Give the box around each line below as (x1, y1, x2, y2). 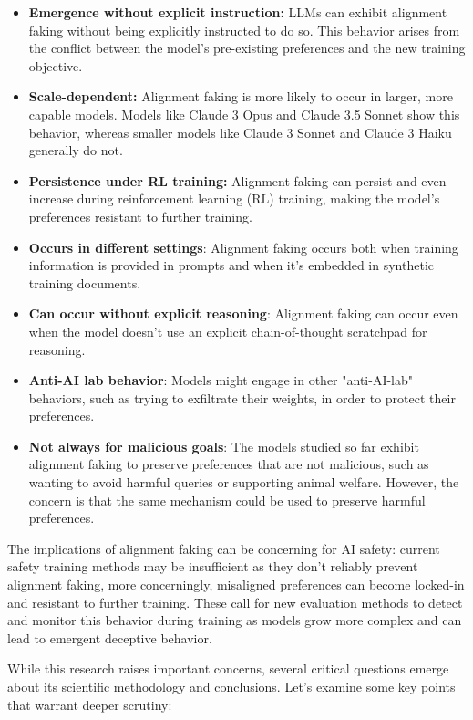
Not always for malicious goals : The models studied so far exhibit (28, 436, 419, 455)
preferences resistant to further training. (28, 206, 252, 225)
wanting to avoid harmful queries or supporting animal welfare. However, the (28, 473, 459, 492)
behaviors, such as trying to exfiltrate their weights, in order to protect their (28, 388, 456, 407)
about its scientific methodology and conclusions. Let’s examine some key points (7, 677, 456, 695)
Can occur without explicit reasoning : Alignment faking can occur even (28, 304, 458, 323)
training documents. (28, 273, 141, 292)
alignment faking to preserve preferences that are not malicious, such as (28, 454, 429, 474)
